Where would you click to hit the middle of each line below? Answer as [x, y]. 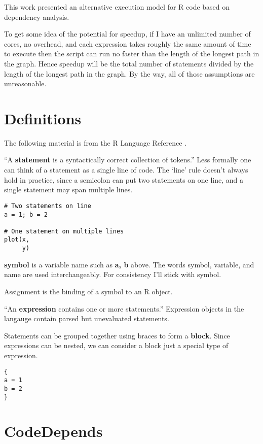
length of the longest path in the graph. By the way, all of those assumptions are [129, 73]
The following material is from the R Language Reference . [96, 142]
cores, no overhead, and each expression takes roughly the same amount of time [128, 43]
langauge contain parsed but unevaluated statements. [87, 318]
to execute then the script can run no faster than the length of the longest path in [132, 54]
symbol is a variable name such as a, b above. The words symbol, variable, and [129, 264]
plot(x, [17, 240]
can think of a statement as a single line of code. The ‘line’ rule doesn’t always [126, 170]
